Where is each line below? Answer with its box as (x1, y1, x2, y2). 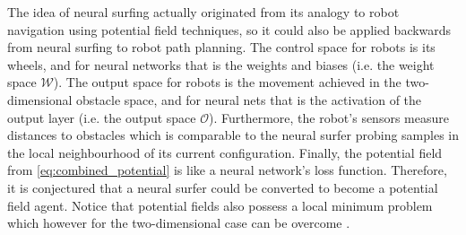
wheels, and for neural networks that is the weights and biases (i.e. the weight (7, 55, 435, 74)
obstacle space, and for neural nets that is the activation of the (76, 90, 422, 109)
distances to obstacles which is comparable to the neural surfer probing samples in (7, 126, 460, 144)
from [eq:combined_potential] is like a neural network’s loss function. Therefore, (7, 161, 447, 179)
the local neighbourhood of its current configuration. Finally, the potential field (7, 143, 443, 161)
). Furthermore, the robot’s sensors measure (208, 108, 449, 126)
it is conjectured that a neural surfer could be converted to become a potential (7, 178, 438, 196)
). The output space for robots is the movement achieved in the (53, 73, 401, 91)
